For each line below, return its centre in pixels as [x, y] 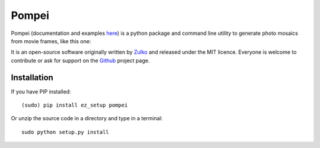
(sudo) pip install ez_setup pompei [75, 105]
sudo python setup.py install [65, 132]
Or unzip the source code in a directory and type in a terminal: [87, 118]
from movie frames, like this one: [51, 41]
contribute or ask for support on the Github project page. [80, 60]
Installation [32, 77]
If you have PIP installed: [41, 91]
